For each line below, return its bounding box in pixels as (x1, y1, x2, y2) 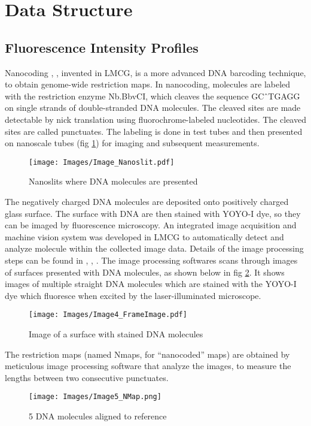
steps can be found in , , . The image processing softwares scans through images (5, 253, 298, 266)
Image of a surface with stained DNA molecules (29, 327, 203, 340)
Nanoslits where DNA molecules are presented (29, 175, 198, 188)
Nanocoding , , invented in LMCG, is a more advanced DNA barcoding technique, (5, 66, 306, 78)
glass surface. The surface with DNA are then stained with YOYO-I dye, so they (5, 207, 301, 219)
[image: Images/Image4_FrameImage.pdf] (29, 310, 187, 319)
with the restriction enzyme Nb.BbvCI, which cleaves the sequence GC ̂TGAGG (5, 89, 300, 102)
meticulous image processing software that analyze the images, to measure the (5, 359, 291, 372)
